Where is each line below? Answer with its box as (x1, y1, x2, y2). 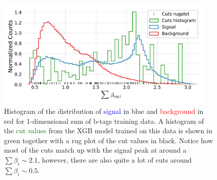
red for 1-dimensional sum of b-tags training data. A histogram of (4, 115, 204, 126)
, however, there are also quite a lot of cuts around (38, 154, 192, 165)
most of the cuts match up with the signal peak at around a (4, 145, 187, 155)
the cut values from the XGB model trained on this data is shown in (4, 125, 213, 136)
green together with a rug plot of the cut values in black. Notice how (4, 135, 213, 145)
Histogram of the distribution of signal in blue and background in (4, 105, 204, 116)
